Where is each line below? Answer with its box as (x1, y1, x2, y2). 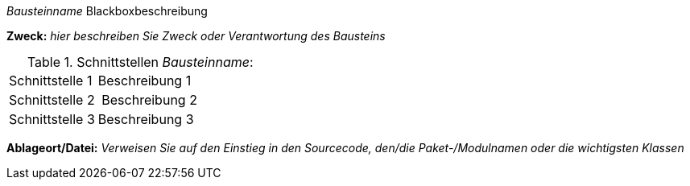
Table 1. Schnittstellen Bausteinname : (27, 54, 254, 70)
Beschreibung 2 (101, 92, 197, 108)
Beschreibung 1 (97, 72, 192, 89)
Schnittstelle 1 (9, 72, 93, 89)
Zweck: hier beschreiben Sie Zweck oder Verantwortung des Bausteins (6, 29, 386, 43)
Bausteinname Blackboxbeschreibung (6, 4, 208, 18)
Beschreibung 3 (97, 111, 194, 127)
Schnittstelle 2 (9, 92, 95, 108)
